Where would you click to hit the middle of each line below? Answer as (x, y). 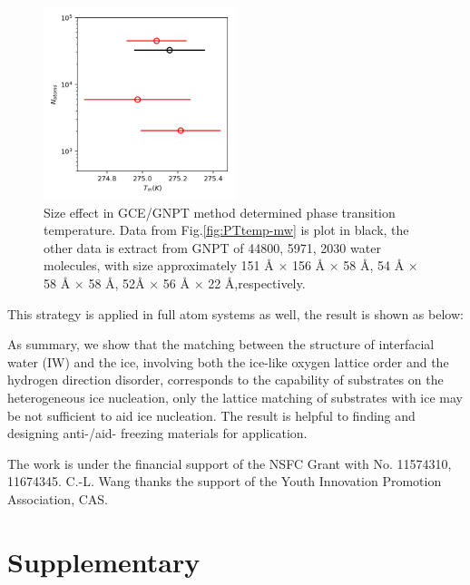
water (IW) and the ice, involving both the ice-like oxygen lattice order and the (228, 361)
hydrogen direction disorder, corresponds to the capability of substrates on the (225, 380)
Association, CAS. (58, 498)
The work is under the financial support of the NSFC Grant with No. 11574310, (230, 463)
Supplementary (104, 561)
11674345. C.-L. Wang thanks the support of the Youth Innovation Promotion (225, 481)
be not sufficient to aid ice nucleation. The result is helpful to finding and (211, 415)
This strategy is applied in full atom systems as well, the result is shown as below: (235, 313)
